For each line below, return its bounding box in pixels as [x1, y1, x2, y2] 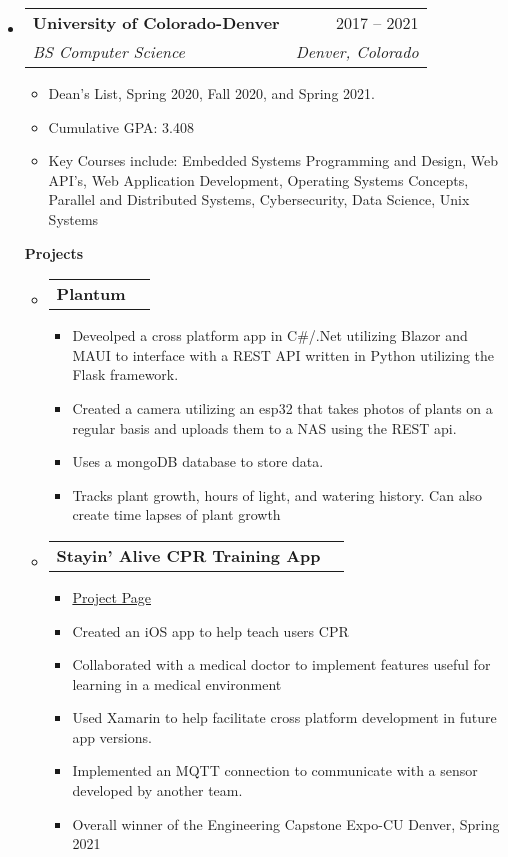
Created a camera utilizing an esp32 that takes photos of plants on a [72, 397, 493, 418]
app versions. [72, 726, 152, 747]
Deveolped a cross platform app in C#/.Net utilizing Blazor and [72, 325, 468, 346]
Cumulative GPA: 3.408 [48, 116, 194, 137]
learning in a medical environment [72, 673, 282, 694]
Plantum [56, 282, 126, 306]
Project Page [72, 586, 151, 607]
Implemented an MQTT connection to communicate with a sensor [72, 760, 478, 781]
